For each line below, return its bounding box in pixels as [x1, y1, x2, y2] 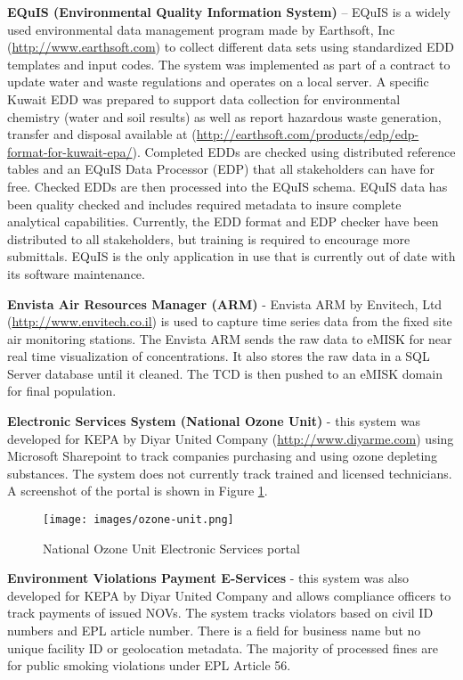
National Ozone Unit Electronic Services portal [43, 538, 300, 557]
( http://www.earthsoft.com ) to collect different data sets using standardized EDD [7, 37, 454, 56]
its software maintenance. [7, 264, 145, 283]
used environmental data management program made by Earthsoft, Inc [7, 20, 395, 38]
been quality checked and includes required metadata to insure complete [7, 194, 402, 213]
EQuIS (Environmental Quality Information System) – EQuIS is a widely [7, 3, 451, 20]
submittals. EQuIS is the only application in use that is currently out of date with [7, 247, 456, 266]
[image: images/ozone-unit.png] [43, 513, 234, 527]
